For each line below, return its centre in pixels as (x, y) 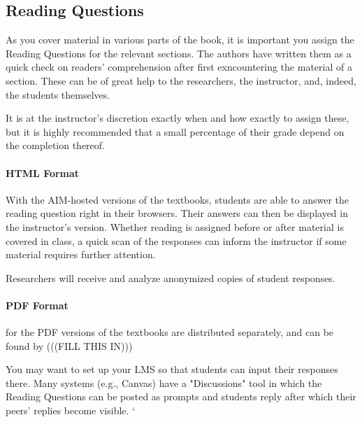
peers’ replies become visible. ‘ (71, 410)
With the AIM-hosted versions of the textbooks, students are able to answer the (178, 199)
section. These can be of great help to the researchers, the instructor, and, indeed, (181, 80)
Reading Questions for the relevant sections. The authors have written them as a (179, 53)
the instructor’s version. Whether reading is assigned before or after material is (175, 226)
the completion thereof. (55, 145)
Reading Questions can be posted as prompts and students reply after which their (181, 396)
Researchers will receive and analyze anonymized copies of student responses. (171, 277)
